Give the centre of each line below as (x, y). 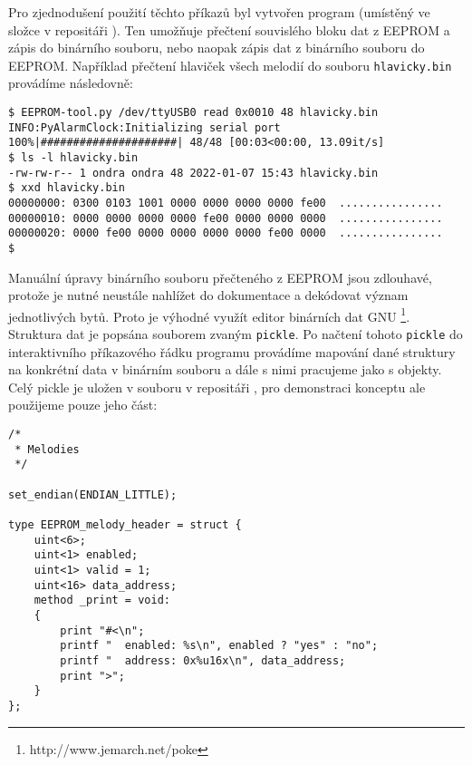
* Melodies (47, 449)
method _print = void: (102, 600)
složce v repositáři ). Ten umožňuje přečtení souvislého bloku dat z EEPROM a (229, 29)
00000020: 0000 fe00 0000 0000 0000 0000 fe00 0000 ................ (226, 233)
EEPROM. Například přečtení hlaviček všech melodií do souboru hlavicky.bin (230, 65)
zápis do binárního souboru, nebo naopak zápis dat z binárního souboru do (217, 48)
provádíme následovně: (71, 83)
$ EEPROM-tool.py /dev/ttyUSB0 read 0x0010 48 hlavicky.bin (193, 113)
